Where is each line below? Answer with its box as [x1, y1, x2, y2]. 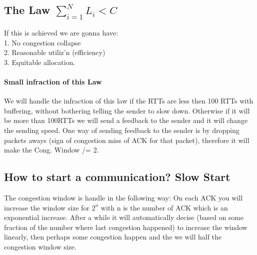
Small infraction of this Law [4, 76, 102, 86]
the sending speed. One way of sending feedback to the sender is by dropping [4, 124, 240, 135]
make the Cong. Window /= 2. [4, 144, 99, 155]
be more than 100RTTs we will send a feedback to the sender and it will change [4, 115, 248, 125]
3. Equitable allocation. [4, 56, 75, 67]
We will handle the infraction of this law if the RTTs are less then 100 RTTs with [4, 95, 254, 106]
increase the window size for [4, 202, 90, 212]
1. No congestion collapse [4, 37, 81, 47]
